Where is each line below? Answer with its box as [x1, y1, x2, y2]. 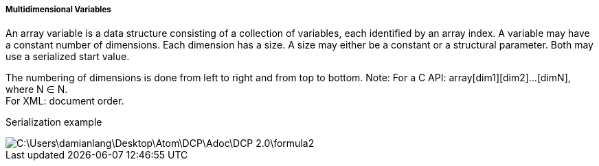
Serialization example [5, 116, 102, 128]
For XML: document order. [5, 95, 124, 107]
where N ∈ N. [5, 83, 68, 96]
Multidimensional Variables [5, 5, 111, 14]
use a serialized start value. [5, 51, 130, 63]
